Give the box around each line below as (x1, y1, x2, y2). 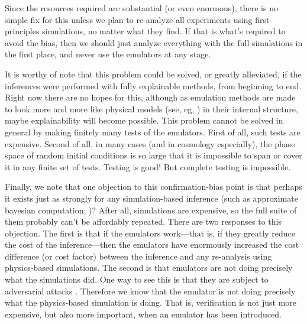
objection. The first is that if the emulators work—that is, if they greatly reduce (5, 226, 295, 239)
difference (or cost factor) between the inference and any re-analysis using (5, 250, 272, 262)
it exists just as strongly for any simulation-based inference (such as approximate (5, 192, 298, 204)
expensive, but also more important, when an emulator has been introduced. (5, 307, 282, 320)
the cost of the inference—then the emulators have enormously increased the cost (5, 238, 299, 251)
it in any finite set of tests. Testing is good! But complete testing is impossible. (5, 160, 291, 173)
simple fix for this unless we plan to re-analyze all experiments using (5, 13, 253, 25)
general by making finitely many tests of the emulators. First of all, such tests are (5, 125, 300, 138)
